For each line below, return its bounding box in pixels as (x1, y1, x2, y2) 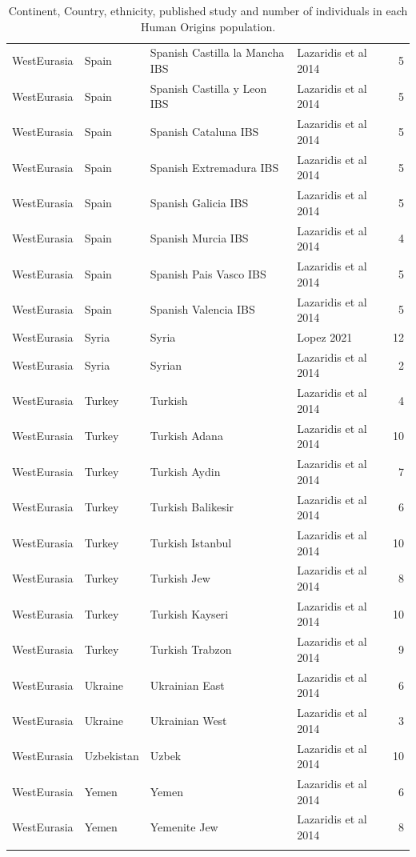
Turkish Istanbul (150, 534, 232, 551)
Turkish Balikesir (150, 499, 234, 515)
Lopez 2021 (297, 328, 353, 345)
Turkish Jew (150, 570, 210, 587)
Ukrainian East (150, 676, 225, 693)
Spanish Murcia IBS (150, 230, 249, 246)
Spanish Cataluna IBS (150, 123, 259, 140)
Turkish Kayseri (150, 605, 229, 622)
